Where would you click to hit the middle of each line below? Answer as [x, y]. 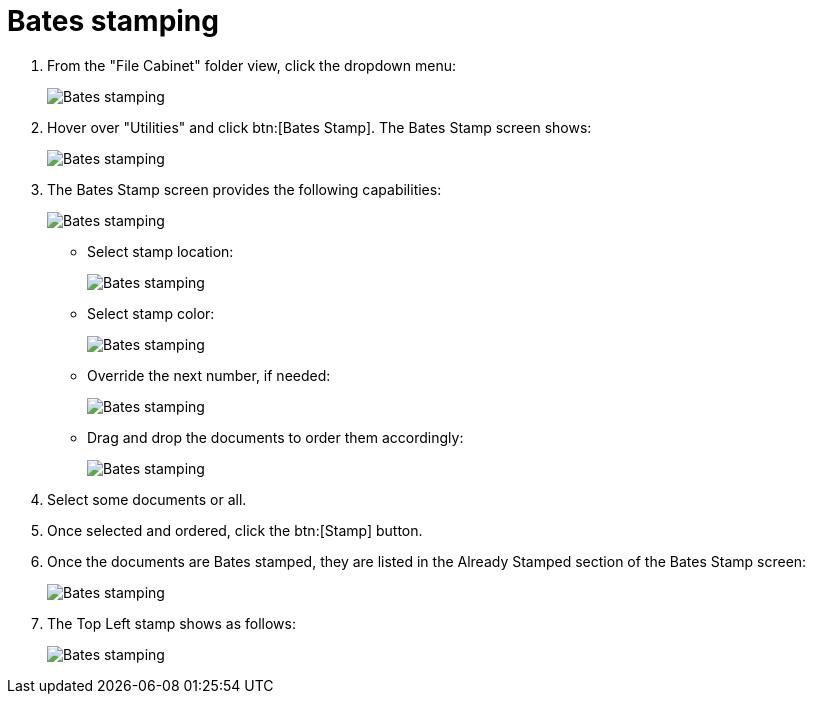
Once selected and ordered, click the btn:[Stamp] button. [235, 530]
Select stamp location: [160, 251]
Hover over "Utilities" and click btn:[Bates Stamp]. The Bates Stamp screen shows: [319, 127]
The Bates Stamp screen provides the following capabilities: [244, 189]
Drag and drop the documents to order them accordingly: [275, 437]
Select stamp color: [151, 313]
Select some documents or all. [147, 499]
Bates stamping [113, 21]
